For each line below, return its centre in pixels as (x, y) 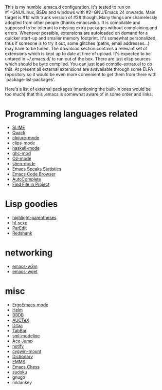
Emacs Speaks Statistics (37, 169)
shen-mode (24, 163)
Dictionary (22, 356)
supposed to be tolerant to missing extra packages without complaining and (81, 28)
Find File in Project (31, 184)
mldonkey (22, 382)
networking (29, 253)
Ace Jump (22, 341)
